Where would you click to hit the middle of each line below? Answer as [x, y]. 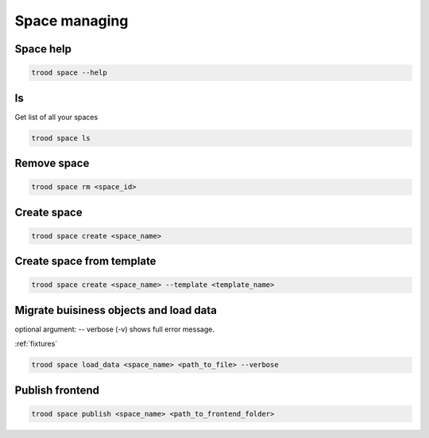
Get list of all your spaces [56, 117]
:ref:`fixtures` [36, 344]
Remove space [52, 163]
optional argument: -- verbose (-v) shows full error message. [114, 329]
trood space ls [61, 138]
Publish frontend [57, 390]
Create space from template [85, 261]
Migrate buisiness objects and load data [116, 310]
